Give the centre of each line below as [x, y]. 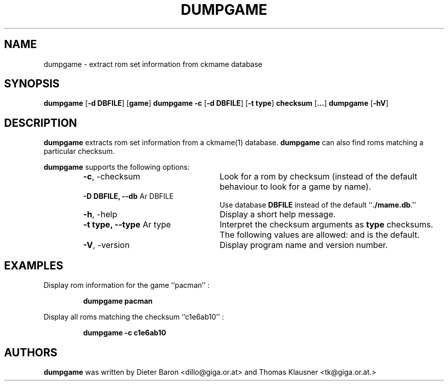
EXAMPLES [34, 265]
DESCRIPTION [41, 123]
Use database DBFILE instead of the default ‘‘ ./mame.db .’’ [318, 205]
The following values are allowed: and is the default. [320, 235]
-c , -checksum [111, 177]
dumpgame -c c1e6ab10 [125, 333]
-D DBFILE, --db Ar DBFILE [128, 196]
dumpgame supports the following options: [117, 167]
